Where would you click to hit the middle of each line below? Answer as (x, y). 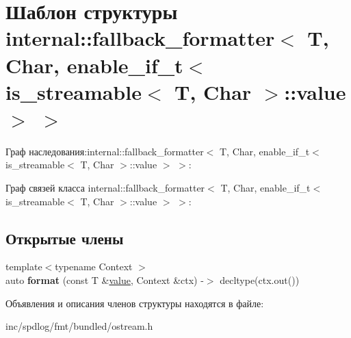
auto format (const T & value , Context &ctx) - (105, 280)
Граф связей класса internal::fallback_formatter (105, 188)
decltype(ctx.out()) (260, 280)
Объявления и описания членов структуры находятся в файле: (135, 303)
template (24, 266)
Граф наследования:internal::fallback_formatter (105, 151)
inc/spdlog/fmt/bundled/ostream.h (79, 326)
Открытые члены (65, 238)
